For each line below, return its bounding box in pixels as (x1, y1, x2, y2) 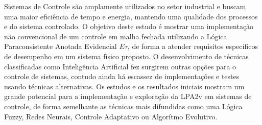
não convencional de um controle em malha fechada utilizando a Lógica (4, 31, 227, 41)
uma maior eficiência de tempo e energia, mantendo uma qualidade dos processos (4, 11, 258, 21)
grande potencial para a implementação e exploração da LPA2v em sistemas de (4, 91, 252, 102)
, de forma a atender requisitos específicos (127, 41, 258, 52)
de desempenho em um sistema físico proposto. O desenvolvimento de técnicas (4, 51, 249, 61)
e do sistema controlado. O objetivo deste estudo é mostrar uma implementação (4, 21, 254, 32)
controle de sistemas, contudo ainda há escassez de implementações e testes (4, 71, 240, 82)
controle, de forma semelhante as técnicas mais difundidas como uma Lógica (4, 101, 243, 111)
